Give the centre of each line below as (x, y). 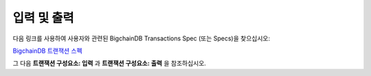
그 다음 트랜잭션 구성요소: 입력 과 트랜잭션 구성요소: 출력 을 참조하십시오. (109, 63)
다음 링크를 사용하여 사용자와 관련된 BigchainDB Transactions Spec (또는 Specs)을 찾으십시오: (142, 38)
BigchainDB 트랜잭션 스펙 (47, 51)
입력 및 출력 (44, 18)
